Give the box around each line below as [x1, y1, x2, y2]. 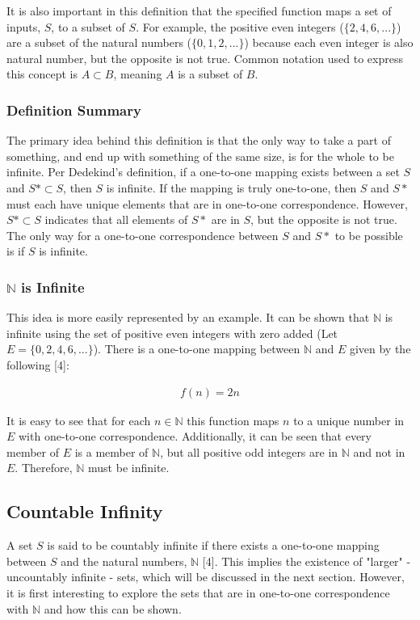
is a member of [74, 443, 149, 460]
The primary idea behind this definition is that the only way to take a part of [6, 132, 391, 149]
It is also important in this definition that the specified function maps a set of [6, 2, 392, 19]
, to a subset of [51, 18, 125, 35]
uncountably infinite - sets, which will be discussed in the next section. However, [6, 568, 405, 585]
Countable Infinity [6, 499, 163, 524]
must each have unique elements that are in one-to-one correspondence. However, [6, 195, 408, 212]
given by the [349, 340, 411, 357]
